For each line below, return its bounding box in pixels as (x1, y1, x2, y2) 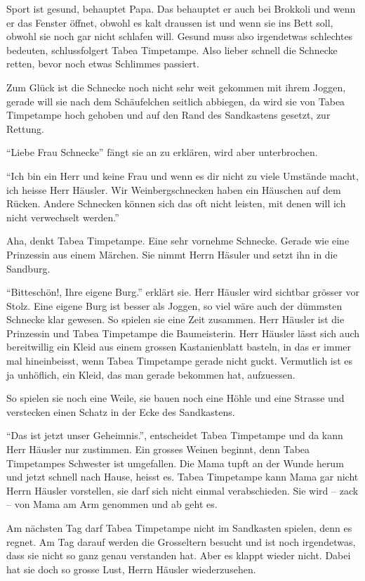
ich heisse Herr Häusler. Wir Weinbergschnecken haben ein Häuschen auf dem (6, 182, 341, 197)
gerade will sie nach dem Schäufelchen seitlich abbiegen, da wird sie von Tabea (6, 93, 345, 108)
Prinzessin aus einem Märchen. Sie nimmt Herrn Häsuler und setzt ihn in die (6, 247, 338, 261)
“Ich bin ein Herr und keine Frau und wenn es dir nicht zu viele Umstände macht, (6, 168, 359, 183)
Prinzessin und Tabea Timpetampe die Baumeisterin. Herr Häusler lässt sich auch (6, 325, 360, 340)
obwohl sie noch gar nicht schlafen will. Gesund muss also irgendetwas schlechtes (6, 29, 353, 44)
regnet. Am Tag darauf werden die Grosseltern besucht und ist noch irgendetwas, (6, 534, 356, 549)
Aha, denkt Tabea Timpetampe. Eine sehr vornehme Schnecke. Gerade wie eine (6, 233, 350, 248)
